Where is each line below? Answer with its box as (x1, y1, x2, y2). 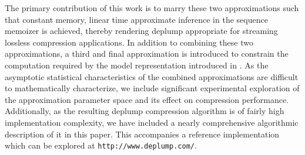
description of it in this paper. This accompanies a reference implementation (5, 128, 280, 140)
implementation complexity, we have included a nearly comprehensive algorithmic (5, 116, 299, 128)
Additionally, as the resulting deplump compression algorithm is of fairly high (5, 105, 284, 117)
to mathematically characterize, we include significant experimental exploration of (5, 82, 300, 94)
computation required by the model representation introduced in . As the (5, 58, 269, 71)
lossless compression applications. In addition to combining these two (5, 36, 253, 48)
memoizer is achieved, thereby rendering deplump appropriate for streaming (5, 25, 278, 37)
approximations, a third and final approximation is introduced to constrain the (5, 47, 289, 60)
